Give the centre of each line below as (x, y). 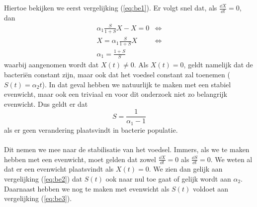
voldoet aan (211, 188)
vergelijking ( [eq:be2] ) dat (43, 179)
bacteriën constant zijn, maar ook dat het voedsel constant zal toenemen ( (117, 74)
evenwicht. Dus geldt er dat (46, 103)
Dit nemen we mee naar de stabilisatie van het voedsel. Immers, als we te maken (127, 149)
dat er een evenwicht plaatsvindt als (59, 169)
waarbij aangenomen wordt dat (51, 65)
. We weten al (231, 159)
